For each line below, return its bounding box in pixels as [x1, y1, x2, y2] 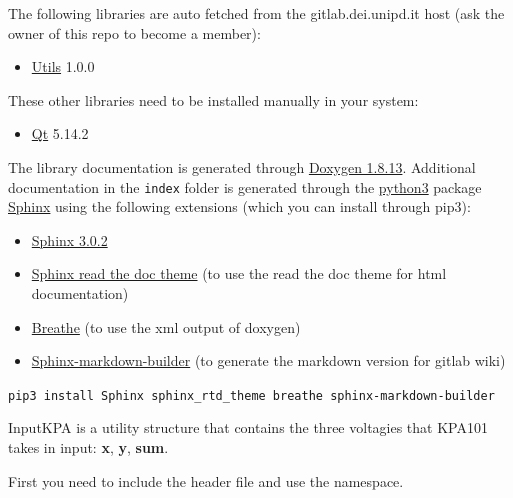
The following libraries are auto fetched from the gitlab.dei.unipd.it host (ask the [8, 3, 505, 23]
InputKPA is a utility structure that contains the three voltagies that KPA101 [8, 417, 488, 438]
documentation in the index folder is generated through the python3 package [8, 176, 482, 197]
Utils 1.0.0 [31, 56, 95, 77]
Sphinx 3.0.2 [31, 229, 108, 250]
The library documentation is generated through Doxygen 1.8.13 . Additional [8, 156, 476, 177]
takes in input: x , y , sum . [8, 437, 169, 458]
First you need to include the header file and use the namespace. [8, 470, 404, 491]
